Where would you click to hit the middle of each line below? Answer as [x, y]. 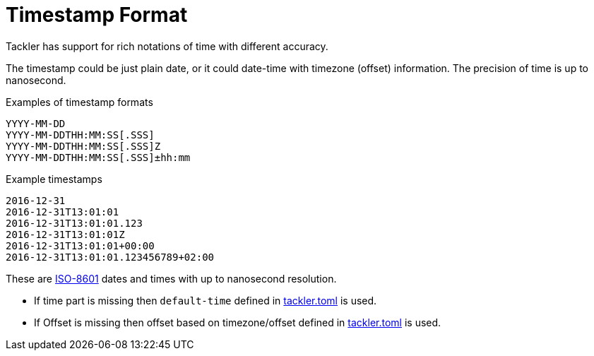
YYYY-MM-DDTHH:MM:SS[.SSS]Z [83, 146]
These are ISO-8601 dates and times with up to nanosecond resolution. [171, 278]
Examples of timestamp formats [79, 102]
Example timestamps [54, 179]
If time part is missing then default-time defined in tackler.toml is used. [206, 300]
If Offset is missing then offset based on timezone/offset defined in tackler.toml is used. [238, 322]
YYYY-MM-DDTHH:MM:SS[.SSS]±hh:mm [98, 157]
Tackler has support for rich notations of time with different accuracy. [167, 46]
